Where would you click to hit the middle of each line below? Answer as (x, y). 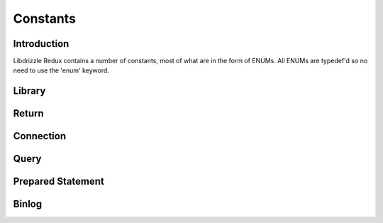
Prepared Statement (59, 181)
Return (28, 114)
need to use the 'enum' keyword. (61, 70)
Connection (40, 136)
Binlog (28, 204)
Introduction (41, 44)
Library (29, 91)
